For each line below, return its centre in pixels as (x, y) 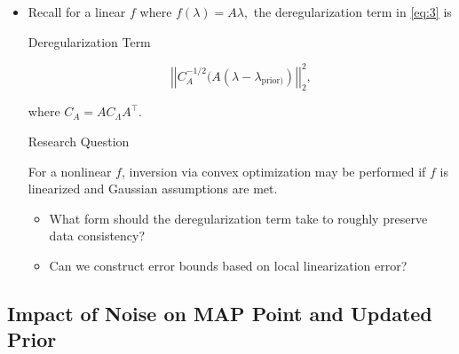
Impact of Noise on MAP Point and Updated (220, 314)
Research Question (79, 142)
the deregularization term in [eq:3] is (352, 12)
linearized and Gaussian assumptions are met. (153, 189)
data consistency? (97, 236)
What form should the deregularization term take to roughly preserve (238, 218)
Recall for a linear (77, 12)
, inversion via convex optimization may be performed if (273, 171)
